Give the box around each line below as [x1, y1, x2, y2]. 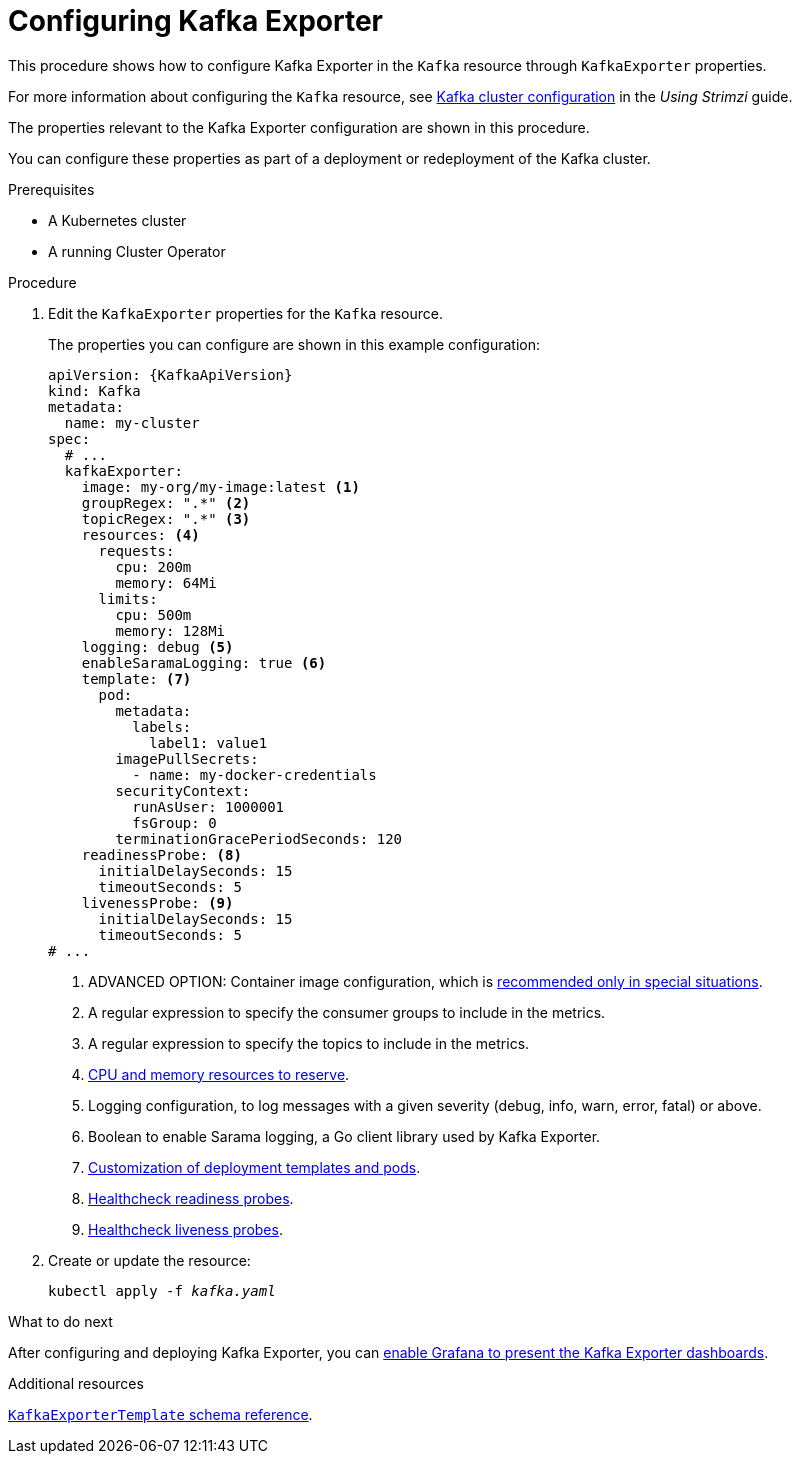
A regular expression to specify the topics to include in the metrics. [88, 1034, 530, 1052]
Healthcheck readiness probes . [88, 1189, 294, 1207]
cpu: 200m [115, 558, 192, 575]
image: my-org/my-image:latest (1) [81, 478, 360, 495]
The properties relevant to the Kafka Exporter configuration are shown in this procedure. [8, 118, 590, 136]
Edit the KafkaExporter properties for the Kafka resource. [48, 304, 443, 322]
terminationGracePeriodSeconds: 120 [115, 830, 403, 847]
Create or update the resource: [48, 1251, 251, 1269]
